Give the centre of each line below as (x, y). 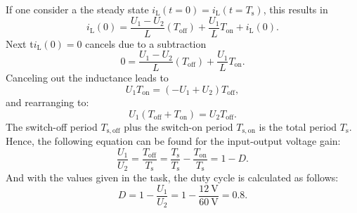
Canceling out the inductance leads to (87, 78)
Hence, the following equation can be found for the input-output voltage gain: (173, 140)
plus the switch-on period (178, 126)
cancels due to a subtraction (146, 43)
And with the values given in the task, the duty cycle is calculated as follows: (172, 177)
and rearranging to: (47, 102)
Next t (20, 43)
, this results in (296, 9)
